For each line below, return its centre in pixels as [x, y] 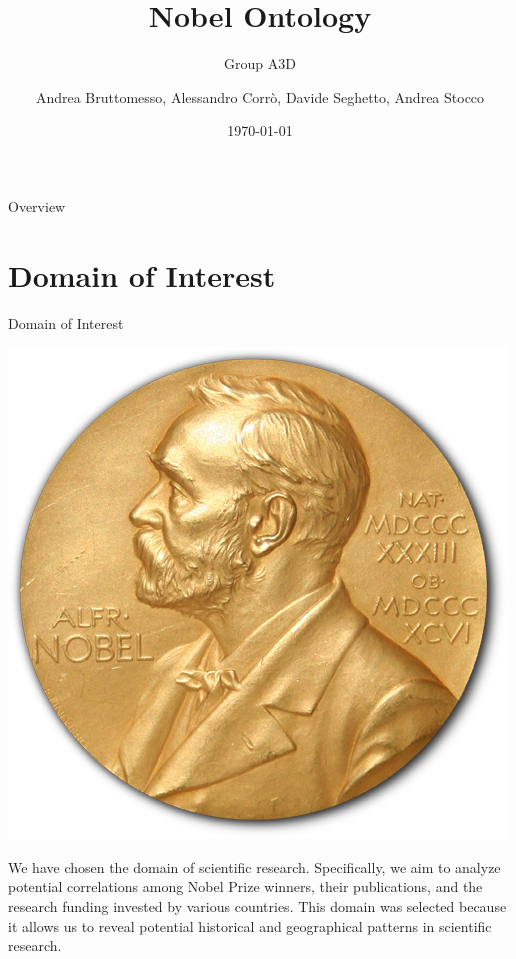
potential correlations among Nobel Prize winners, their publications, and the [245, 886]
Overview [37, 205]
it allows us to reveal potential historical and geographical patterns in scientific [250, 925]
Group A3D [260, 63]
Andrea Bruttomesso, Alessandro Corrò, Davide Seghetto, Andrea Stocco [260, 96]
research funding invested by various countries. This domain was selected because [257, 906]
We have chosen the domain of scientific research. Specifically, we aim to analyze [254, 866]
